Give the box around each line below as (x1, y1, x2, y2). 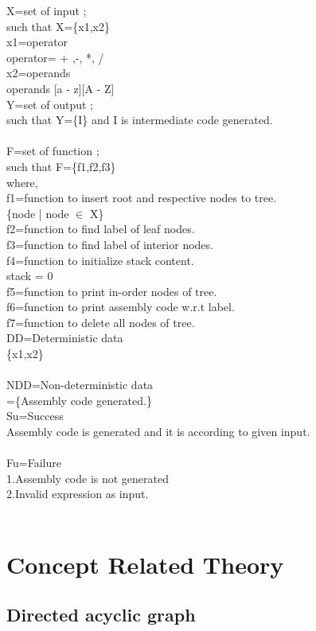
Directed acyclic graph (6, 602, 196, 627)
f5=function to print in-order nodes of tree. (6, 282, 217, 299)
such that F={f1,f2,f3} (6, 158, 116, 174)
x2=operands (6, 64, 71, 81)
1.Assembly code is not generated (6, 469, 170, 486)
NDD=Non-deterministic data (6, 376, 154, 393)
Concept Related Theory (6, 547, 284, 580)
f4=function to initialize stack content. (6, 251, 194, 268)
